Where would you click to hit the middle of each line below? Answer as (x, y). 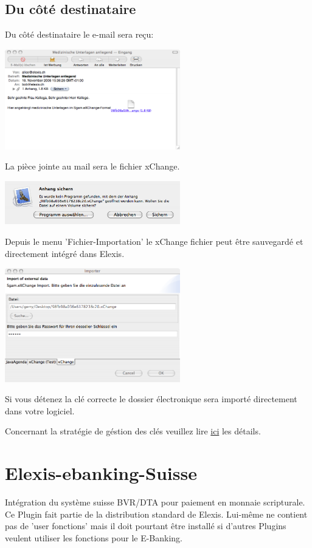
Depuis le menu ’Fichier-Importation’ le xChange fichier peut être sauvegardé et (154, 241)
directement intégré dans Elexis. (65, 253)
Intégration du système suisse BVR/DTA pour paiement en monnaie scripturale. (155, 502)
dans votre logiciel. (40, 410)
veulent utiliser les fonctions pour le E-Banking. (94, 537)
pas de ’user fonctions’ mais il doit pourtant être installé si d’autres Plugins (146, 526)
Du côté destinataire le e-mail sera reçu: (79, 34)
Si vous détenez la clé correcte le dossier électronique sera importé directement (151, 399)
